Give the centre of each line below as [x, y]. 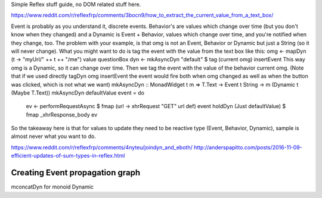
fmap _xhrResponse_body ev [62, 114]
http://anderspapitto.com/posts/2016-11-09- [248, 147]
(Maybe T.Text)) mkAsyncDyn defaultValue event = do [78, 93]
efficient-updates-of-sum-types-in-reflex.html [68, 156]
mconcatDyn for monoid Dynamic [52, 187]
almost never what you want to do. [54, 136]
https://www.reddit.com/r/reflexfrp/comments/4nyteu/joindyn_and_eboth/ [102, 147]
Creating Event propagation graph [75, 173]
